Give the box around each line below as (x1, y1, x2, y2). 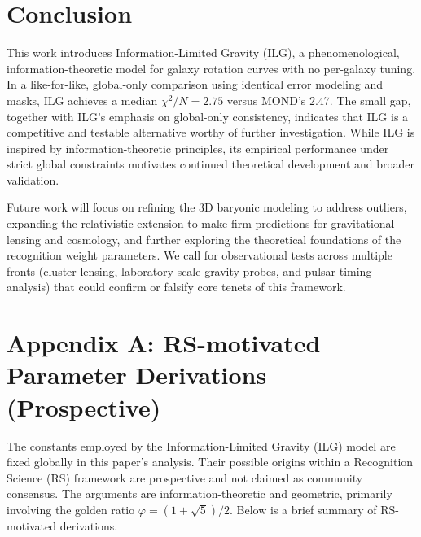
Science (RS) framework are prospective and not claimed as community (7, 469, 363, 486)
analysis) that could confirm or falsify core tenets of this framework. (7, 278, 346, 295)
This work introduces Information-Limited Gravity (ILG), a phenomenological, (7, 44, 400, 61)
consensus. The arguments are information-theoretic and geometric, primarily (7, 485, 392, 502)
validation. (7, 171, 59, 188)
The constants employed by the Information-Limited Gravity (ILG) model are (7, 437, 396, 454)
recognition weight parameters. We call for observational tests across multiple (7, 247, 392, 264)
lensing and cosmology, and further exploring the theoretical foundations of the (7, 230, 401, 247)
